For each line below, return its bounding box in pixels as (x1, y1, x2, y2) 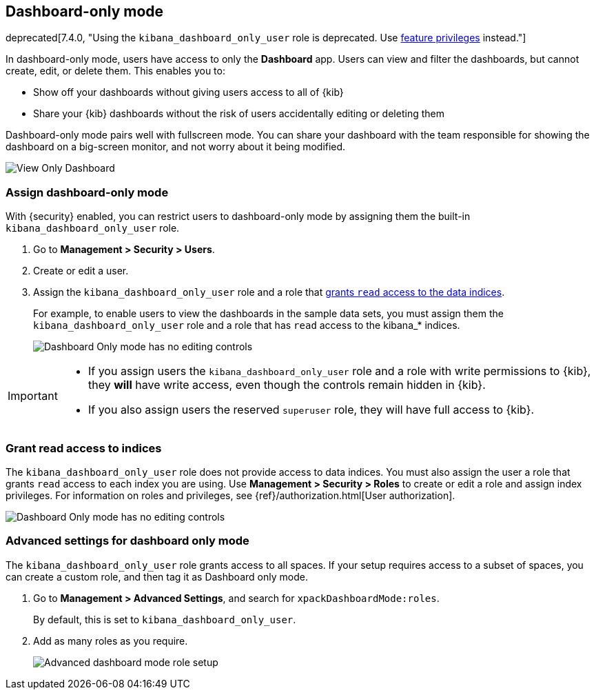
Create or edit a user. (33, 265, 129, 277)
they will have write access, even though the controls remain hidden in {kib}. (88, 378, 486, 392)
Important (8, 389, 58, 403)
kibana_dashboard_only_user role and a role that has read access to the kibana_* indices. (33, 319, 460, 332)
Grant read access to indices (6, 441, 162, 455)
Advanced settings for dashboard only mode (6, 534, 249, 548)
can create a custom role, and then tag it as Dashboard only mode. (6, 570, 308, 583)
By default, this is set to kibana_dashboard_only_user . (33, 613, 296, 625)
